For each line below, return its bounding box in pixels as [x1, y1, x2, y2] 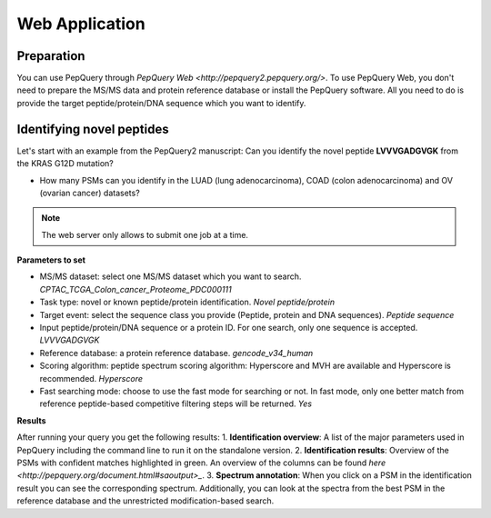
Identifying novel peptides [16, 121, 169, 136]
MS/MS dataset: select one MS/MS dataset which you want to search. [39, 271, 302, 282]
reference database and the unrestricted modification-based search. [16, 495, 275, 506]
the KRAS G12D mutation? [16, 158, 114, 169]
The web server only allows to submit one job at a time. [41, 229, 249, 240]
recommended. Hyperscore [39, 373, 143, 384]
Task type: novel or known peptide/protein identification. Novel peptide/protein [39, 296, 336, 308]
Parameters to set [16, 254, 86, 265]
